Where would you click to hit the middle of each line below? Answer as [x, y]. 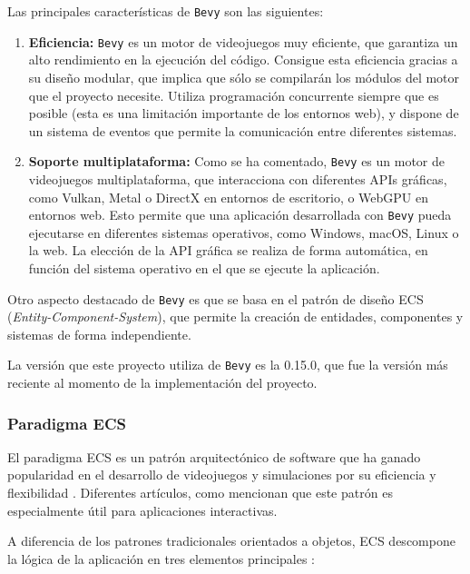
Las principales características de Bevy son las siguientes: [166, 11]
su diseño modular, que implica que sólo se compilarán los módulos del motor [244, 77]
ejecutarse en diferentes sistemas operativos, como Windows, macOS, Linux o [244, 232]
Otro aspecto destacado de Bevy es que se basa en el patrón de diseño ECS [215, 298]
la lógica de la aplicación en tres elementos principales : [162, 558]
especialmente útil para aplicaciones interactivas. [142, 510]
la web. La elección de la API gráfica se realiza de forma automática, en [228, 250]
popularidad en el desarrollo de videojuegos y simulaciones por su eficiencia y [222, 475]
